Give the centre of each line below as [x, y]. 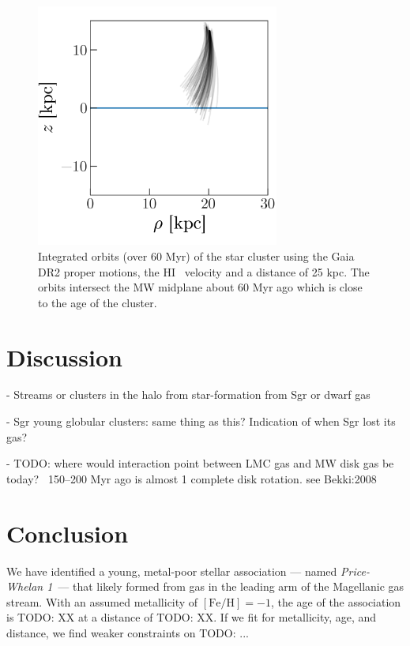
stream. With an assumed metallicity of [102, 601]
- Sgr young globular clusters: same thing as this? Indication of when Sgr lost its [201, 421]
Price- [355, 571]
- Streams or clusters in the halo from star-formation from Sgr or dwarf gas [188, 394]
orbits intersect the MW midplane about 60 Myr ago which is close [200, 287]
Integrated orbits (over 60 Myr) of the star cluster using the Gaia [196, 255]
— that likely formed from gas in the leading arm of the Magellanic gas [231, 586]
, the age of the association [336, 601]
